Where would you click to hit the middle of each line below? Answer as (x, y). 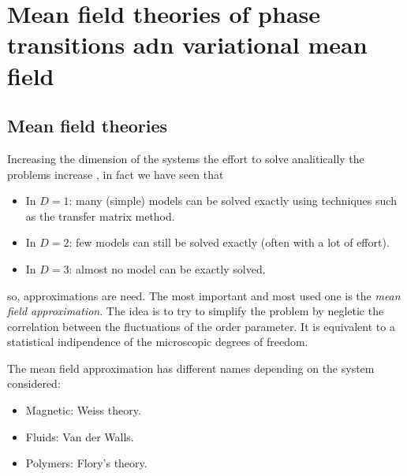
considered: (34, 383)
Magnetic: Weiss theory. (83, 410)
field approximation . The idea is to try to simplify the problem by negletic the (196, 311)
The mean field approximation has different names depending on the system (191, 368)
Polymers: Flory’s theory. (86, 463)
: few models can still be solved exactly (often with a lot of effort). (229, 242)
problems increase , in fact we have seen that (116, 174)
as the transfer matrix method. (100, 216)
